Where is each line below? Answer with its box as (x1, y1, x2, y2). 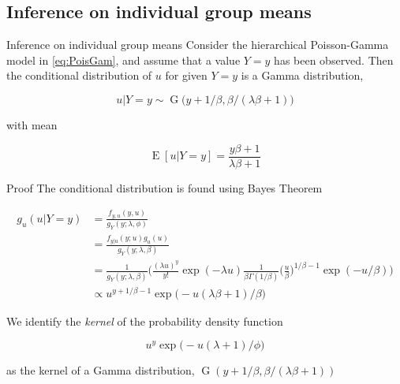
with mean (6, 116, 58, 132)
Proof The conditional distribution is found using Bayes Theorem (6, 179, 323, 196)
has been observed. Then (274, 51, 394, 68)
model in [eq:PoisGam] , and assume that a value (6, 51, 241, 68)
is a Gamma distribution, (241, 67, 364, 84)
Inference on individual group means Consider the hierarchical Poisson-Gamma (6, 36, 389, 53)
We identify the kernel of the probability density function (6, 312, 283, 329)
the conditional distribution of (6, 67, 152, 84)
